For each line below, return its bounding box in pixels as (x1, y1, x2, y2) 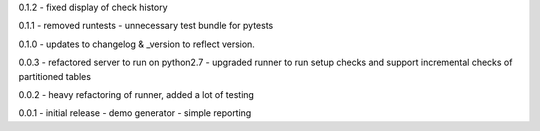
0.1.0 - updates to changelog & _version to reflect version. (18, 38, 255, 50)
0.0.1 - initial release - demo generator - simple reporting (18, 107, 252, 119)
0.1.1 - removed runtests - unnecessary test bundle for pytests (18, 20, 274, 32)
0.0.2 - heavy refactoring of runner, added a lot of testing (18, 88, 255, 100)
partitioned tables (18, 70, 92, 82)
